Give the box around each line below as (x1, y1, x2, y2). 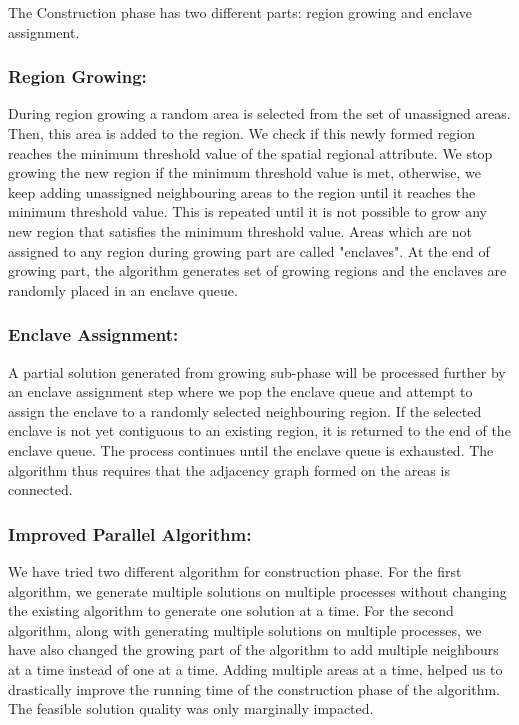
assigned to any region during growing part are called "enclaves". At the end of (8, 240, 490, 261)
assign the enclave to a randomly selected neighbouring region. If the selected (8, 400, 482, 421)
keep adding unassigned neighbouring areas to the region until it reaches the (8, 181, 476, 202)
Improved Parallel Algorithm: (8, 521, 252, 546)
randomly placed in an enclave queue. (8, 279, 238, 300)
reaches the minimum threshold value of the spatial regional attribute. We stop (8, 142, 493, 163)
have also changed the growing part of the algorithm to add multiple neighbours (8, 639, 499, 660)
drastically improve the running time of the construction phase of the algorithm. (8, 678, 501, 699)
